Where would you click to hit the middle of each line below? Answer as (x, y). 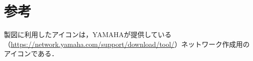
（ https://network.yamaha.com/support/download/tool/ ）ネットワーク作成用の (127, 44)
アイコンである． (31, 53)
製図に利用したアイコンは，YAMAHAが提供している (88, 34)
